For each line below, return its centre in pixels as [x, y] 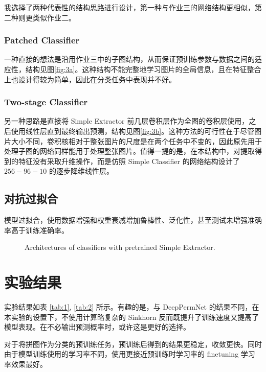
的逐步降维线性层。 [81, 171]
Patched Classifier [42, 40]
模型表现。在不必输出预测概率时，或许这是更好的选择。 [97, 327]
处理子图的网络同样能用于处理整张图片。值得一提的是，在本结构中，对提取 [129, 151]
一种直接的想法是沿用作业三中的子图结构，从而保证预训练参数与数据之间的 [129, 59]
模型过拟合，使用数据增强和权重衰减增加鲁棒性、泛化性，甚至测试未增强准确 [133, 220]
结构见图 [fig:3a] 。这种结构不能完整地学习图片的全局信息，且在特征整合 [143, 69]
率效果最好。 [26, 364]
